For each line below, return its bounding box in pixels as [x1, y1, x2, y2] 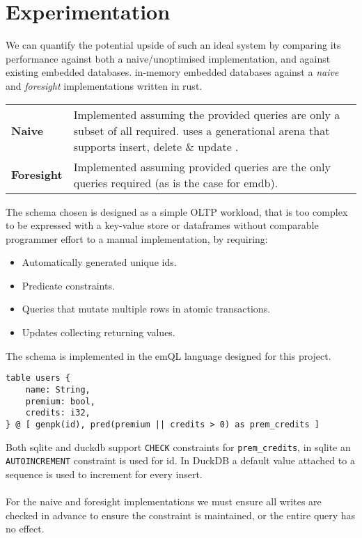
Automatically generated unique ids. [22, 255, 177, 269]
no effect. [6, 521, 45, 536]
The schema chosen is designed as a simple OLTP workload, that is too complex [6, 204, 348, 219]
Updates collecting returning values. [22, 325, 175, 340]
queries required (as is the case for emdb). [73, 174, 278, 191]
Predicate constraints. [22, 278, 115, 292]
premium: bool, [25, 396, 95, 406]
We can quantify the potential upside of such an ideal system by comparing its [6, 38, 341, 52]
